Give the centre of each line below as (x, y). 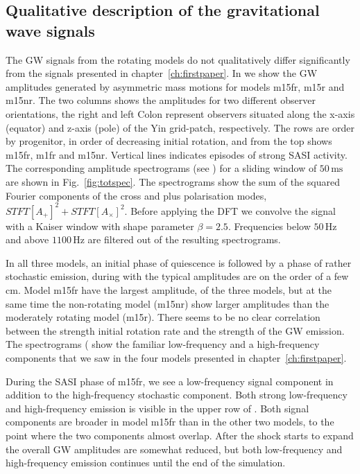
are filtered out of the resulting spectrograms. (184, 239)
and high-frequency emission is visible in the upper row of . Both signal (157, 408)
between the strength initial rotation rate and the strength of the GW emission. (175, 330)
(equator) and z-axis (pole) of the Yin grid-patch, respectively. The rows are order (180, 127)
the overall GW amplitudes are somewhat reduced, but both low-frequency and (174, 449)
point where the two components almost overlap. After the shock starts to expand (180, 435)
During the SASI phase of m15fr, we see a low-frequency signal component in (170, 381)
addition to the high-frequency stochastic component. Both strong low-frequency (177, 395)
